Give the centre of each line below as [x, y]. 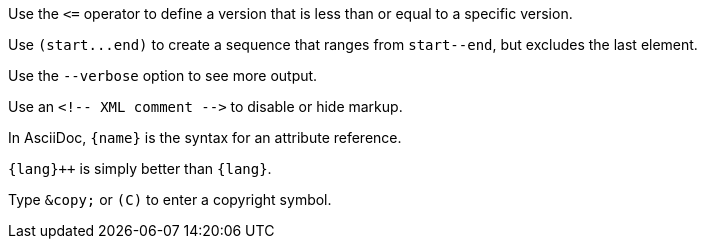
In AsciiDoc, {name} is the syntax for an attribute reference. [205, 137]
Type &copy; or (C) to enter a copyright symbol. [170, 199]
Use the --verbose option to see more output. [163, 75]
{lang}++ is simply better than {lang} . [140, 168]
